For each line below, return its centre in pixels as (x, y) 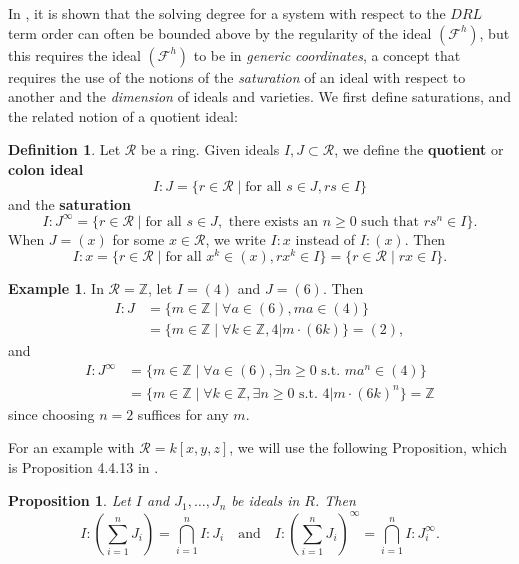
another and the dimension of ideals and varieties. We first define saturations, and (260, 96)
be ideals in (265, 500)
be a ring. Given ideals (210, 149)
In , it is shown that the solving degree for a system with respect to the (227, 13)
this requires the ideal (74, 54)
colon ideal (46, 168)
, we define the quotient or (419, 149)
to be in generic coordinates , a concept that (327, 54)
